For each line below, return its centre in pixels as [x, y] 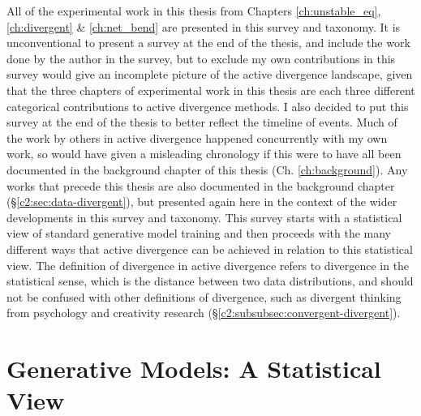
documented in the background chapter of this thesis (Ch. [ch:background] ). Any [207, 169]
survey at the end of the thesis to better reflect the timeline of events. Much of [202, 122]
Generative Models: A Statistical [194, 369]
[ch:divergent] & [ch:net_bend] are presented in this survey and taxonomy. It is [204, 26]
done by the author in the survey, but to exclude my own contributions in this [201, 58]
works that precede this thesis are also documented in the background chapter [201, 185]
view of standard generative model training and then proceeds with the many [199, 233]
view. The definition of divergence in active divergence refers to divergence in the [208, 265]
